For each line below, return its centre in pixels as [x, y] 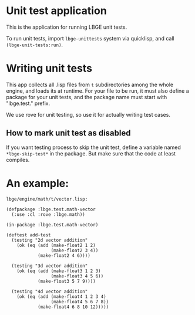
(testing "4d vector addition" [50, 292]
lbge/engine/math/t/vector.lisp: [47, 199]
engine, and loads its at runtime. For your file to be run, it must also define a [97, 91]
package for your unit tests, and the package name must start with [87, 97]
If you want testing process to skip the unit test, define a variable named [93, 147]
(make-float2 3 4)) [75, 250]
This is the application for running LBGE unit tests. [67, 27]
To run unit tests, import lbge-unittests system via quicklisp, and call [90, 38]
